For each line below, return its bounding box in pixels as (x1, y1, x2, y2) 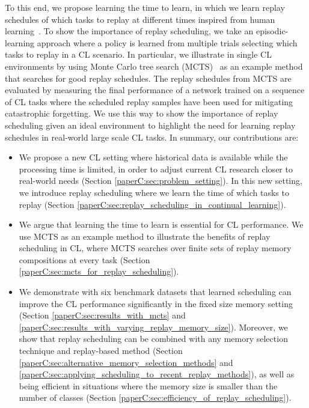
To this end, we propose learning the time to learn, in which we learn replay (5, 1, 285, 13)
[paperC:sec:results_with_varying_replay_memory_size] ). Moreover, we (19, 320, 288, 333)
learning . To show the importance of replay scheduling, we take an (5, 25, 254, 37)
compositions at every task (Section (19, 253, 150, 266)
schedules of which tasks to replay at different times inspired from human (5, 13, 275, 25)
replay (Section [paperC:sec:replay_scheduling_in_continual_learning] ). (19, 198, 286, 210)
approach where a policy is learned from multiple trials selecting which (37, 36, 298, 49)
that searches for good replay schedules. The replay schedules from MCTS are (5, 72, 292, 84)
